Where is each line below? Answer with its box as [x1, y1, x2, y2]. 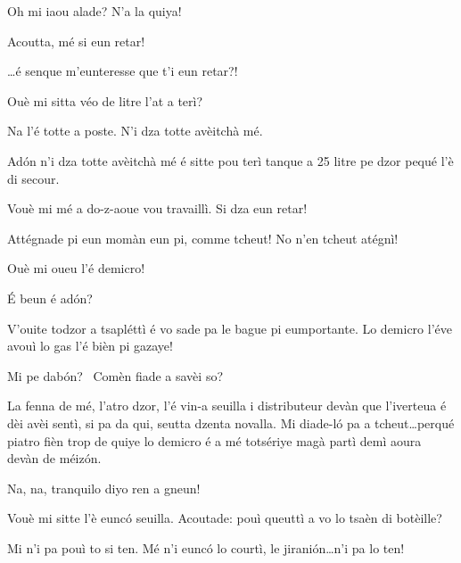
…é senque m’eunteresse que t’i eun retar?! [7, 62, 238, 80]
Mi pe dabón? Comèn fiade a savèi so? [7, 366, 224, 385]
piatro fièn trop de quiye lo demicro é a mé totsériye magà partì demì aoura [7, 431, 422, 450]
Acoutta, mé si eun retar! [7, 31, 145, 50]
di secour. [7, 169, 60, 187]
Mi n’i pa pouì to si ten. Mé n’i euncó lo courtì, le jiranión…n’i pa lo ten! [7, 538, 405, 557]
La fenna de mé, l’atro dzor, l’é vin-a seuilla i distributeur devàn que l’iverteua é [7, 396, 447, 415]
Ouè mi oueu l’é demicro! [7, 259, 145, 277]
